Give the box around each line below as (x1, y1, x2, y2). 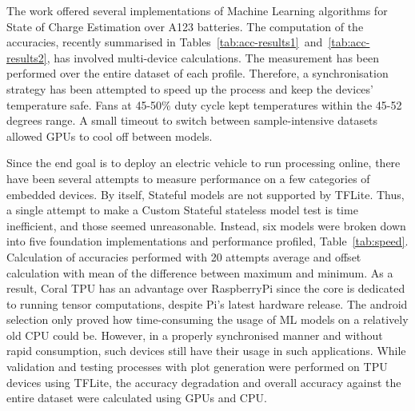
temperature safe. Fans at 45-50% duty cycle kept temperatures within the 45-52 (6, 96, 402, 113)
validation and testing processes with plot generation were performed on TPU (6, 358, 388, 375)
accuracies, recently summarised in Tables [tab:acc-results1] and (6, 34, 323, 50)
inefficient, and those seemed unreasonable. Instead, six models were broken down (6, 217, 406, 233)
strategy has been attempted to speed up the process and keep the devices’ (6, 80, 373, 97)
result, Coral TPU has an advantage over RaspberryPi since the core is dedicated (6, 280, 405, 297)
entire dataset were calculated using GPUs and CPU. (6, 389, 267, 406)
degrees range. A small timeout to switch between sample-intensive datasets (6, 112, 378, 129)
